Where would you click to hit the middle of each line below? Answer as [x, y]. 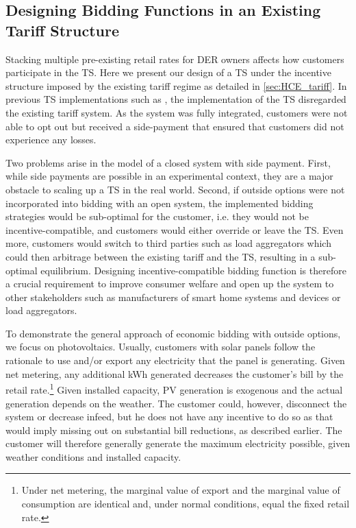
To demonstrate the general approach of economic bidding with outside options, [173, 333]
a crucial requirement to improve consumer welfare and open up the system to [170, 284]
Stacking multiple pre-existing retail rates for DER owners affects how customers [175, 59]
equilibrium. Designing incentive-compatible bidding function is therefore [193, 270]
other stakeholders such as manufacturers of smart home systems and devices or [173, 297]
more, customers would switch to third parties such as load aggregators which [168, 243]
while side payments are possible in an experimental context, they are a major [169, 176]
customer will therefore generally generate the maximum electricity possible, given [178, 443]
